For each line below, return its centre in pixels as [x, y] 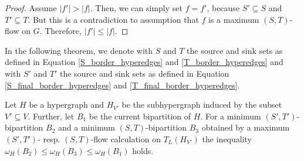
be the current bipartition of [140, 116]
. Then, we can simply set [136, 8]
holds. [143, 150]
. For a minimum [231, 116]
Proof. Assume [31, 8]
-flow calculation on [126, 138]
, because [223, 8]
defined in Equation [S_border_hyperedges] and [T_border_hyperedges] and [144, 62]
